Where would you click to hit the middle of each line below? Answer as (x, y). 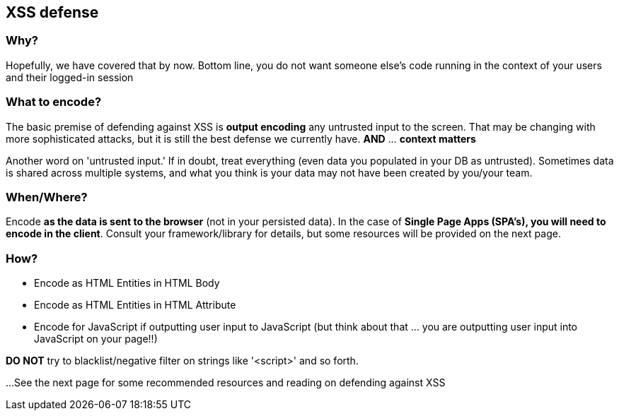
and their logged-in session (70, 77)
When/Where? (47, 197)
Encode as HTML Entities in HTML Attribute (135, 305)
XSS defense (52, 12)
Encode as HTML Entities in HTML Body (127, 283)
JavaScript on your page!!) (96, 339)
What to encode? (54, 102)
